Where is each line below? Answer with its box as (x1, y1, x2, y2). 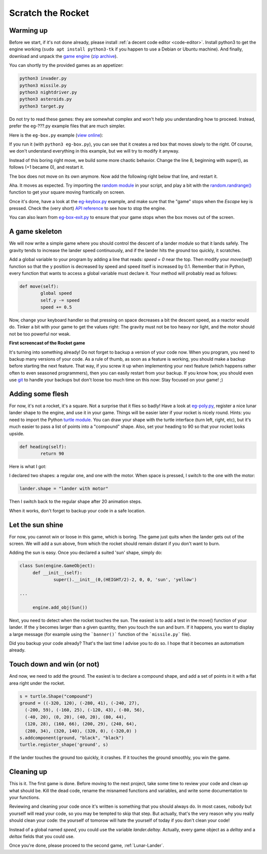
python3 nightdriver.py (19, 90, 78, 95)
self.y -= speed (40, 297, 80, 303)
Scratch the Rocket (9, 7, 89, 18)
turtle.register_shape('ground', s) (19, 742, 109, 747)
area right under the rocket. (9, 680, 65, 686)
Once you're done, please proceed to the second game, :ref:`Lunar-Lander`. (9, 843, 164, 849)
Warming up (9, 26, 48, 35)
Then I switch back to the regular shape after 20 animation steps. (9, 498, 142, 505)
